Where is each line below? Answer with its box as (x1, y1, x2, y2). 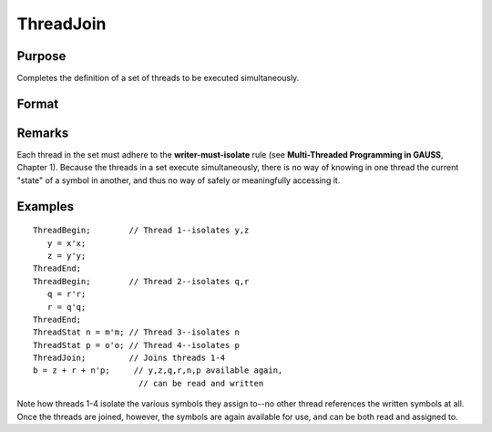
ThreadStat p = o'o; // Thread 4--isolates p (33, 340, 241, 350)
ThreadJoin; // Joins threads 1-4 (33, 353, 226, 364)
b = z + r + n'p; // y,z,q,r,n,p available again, (33, 365, 283, 375)
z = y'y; (46, 251, 87, 261)
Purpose (16, 48, 67, 64)
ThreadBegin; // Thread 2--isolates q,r (33, 276, 250, 286)
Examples (16, 199, 75, 214)
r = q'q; (46, 302, 87, 312)
